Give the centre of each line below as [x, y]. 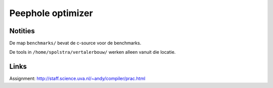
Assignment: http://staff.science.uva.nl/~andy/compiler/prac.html [77, 78]
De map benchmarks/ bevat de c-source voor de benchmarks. [75, 43]
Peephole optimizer [51, 13]
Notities [22, 31]
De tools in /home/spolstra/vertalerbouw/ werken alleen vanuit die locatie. [93, 52]
